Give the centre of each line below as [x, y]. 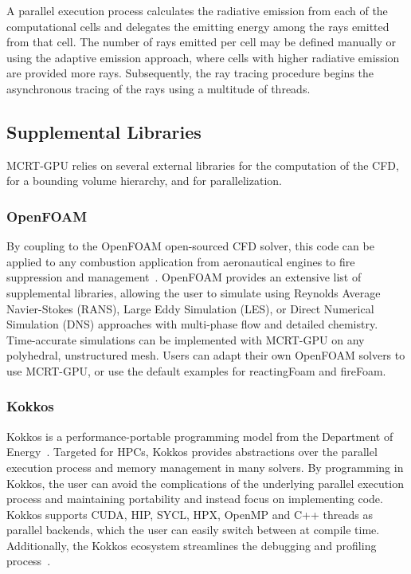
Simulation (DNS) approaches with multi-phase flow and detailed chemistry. [192, 324]
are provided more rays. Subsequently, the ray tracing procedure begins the [190, 73]
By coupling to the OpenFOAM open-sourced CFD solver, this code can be [190, 246]
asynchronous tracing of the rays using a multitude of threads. [159, 88]
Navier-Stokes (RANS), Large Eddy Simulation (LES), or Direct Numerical [190, 308]
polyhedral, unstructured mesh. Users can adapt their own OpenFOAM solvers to [206, 355]
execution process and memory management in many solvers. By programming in [205, 467]
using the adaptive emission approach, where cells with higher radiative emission [203, 57]
